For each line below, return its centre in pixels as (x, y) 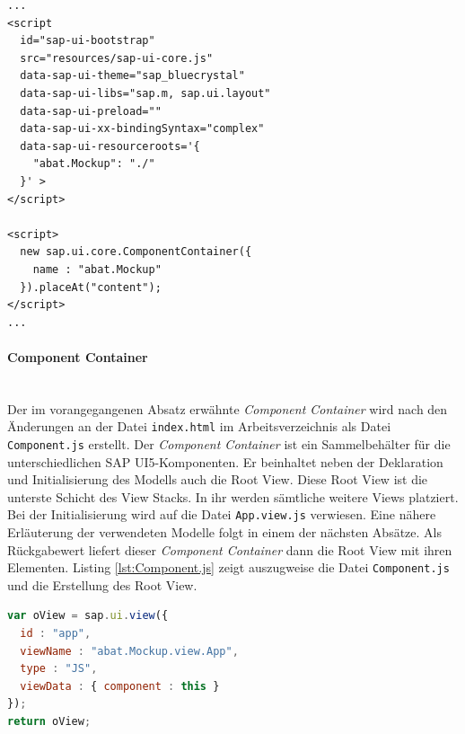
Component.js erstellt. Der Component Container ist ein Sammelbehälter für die (229, 443)
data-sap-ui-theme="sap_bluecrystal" (132, 76)
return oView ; (49, 722)
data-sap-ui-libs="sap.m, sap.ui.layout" (145, 93)
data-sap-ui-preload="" (91, 111)
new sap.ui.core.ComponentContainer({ (136, 252)
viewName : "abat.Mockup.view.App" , (129, 651)
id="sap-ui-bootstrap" (88, 41)
